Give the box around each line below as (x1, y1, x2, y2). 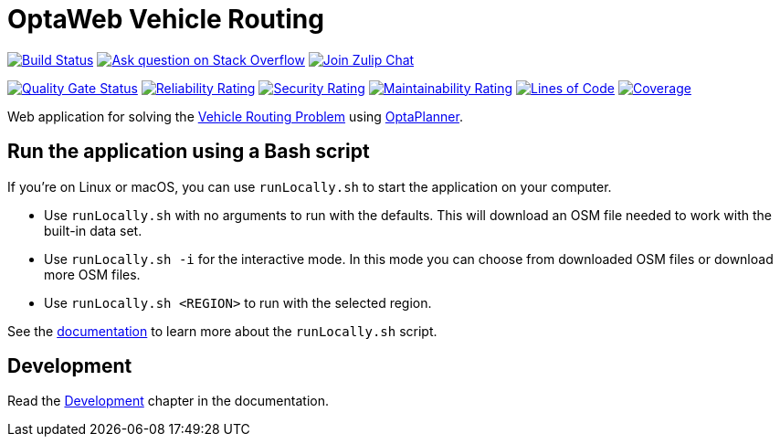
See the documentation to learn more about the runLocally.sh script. (7, 322, 437, 339)
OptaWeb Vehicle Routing (7, 4, 324, 35)
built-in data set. (44, 222, 142, 238)
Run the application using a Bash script (7, 140, 370, 164)
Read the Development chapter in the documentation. (7, 393, 329, 409)
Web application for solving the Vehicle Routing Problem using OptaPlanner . (7, 108, 463, 124)
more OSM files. (44, 266, 141, 282)
